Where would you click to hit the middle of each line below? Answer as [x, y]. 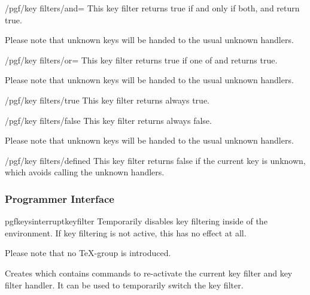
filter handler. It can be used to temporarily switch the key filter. [124, 285]
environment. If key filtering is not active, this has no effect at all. [126, 232]
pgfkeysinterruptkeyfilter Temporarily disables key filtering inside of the [136, 221]
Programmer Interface [60, 198]
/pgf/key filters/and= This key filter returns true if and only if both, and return [152, 8]
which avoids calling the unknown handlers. [85, 172]
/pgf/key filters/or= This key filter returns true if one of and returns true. [141, 60]
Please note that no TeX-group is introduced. [88, 253]
